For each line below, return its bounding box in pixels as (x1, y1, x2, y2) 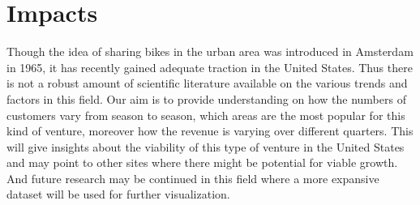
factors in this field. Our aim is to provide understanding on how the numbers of (6, 90, 406, 107)
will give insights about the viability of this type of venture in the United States (6, 138, 405, 155)
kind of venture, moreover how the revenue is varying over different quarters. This (6, 122, 414, 139)
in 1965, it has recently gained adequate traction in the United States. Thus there (6, 58, 413, 75)
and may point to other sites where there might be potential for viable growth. (6, 154, 398, 171)
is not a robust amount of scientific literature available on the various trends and (6, 75, 408, 92)
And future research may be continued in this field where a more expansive (6, 169, 379, 186)
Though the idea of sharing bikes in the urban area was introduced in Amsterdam (6, 43, 414, 60)
